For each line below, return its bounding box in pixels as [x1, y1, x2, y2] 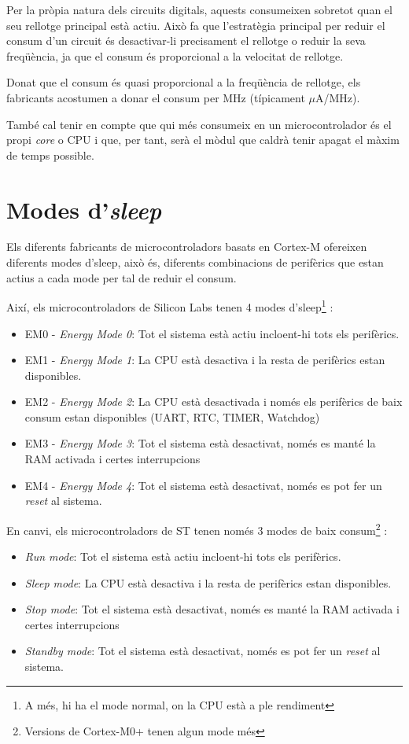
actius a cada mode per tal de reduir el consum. [6, 269, 237, 285]
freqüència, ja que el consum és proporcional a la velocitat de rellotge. [6, 47, 344, 64]
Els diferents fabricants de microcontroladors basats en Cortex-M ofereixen [6, 238, 367, 255]
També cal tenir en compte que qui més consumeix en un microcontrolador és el [6, 116, 392, 132]
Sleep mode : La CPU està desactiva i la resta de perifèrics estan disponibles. [24, 574, 392, 591]
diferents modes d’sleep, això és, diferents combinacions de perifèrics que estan [6, 254, 384, 271]
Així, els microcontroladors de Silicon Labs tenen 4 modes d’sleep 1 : [6, 296, 333, 315]
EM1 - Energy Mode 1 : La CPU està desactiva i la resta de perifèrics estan [24, 352, 385, 368]
